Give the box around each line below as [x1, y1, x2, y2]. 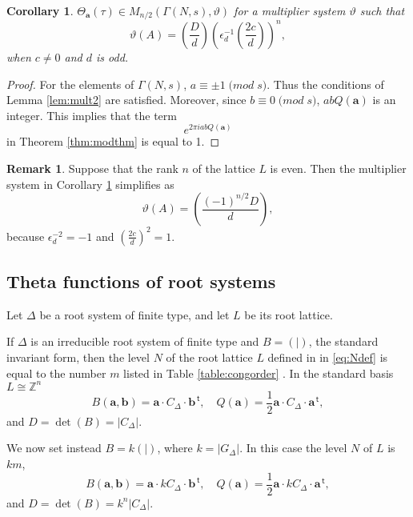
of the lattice [192, 160, 255, 176]
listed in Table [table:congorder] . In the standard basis [123, 364, 394, 381]
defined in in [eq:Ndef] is [267, 349, 388, 366]
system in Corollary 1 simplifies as [6, 175, 174, 192]
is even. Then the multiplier [270, 160, 407, 176]
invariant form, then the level [6, 349, 150, 366]
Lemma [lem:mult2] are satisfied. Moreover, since [6, 91, 247, 108]
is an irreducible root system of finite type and [30, 333, 259, 350]
